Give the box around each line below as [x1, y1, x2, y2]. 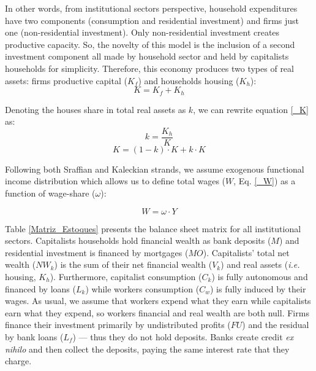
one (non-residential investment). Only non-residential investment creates [5, 26, 280, 39]
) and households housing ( [138, 74, 239, 87]
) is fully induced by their [209, 282, 306, 295]
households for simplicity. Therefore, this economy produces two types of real [5, 61, 294, 74]
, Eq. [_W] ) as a [233, 174, 296, 187]
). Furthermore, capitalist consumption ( [50, 270, 202, 283]
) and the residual [242, 318, 309, 331]
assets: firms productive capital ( [5, 74, 127, 87]
